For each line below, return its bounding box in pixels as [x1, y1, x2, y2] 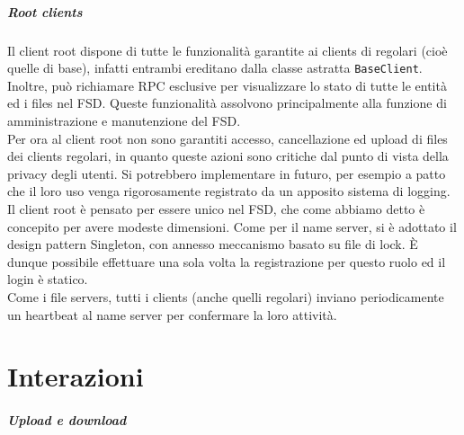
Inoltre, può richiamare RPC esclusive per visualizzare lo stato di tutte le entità [7, 75, 447, 94]
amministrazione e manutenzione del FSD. [7, 111, 241, 129]
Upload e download [7, 411, 127, 430]
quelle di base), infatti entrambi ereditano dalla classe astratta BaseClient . [7, 58, 423, 77]
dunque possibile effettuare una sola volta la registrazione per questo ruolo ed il [7, 252, 446, 271]
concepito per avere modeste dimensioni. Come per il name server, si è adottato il [7, 217, 457, 235]
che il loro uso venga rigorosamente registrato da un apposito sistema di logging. [7, 182, 451, 200]
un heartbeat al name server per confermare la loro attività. [7, 305, 337, 324]
